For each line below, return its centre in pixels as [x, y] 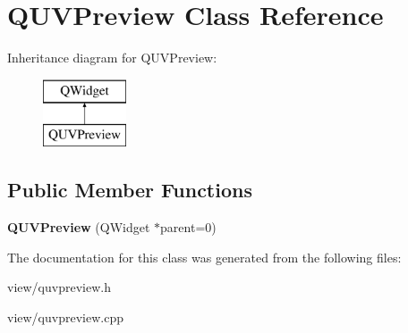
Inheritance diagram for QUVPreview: [112, 58]
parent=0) [188, 227]
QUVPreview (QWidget [79, 227]
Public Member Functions [130, 190]
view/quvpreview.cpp [65, 316]
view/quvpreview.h [59, 287]
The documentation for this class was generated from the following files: [204, 257]
